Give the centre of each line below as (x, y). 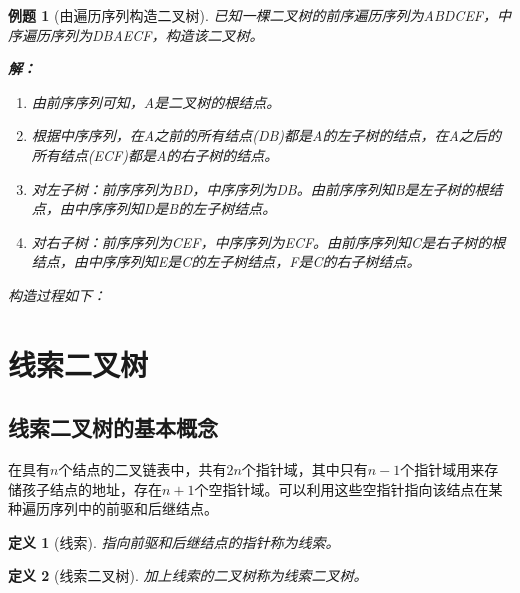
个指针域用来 (442, 469)
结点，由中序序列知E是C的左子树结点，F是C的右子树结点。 (226, 261)
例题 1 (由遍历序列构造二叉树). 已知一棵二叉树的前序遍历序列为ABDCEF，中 (260, 15)
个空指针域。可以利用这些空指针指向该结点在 (341, 488)
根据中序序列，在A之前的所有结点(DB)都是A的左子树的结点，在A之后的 (266, 135)
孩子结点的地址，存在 (91, 488)
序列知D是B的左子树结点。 (189, 208)
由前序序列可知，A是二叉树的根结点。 (156, 101)
